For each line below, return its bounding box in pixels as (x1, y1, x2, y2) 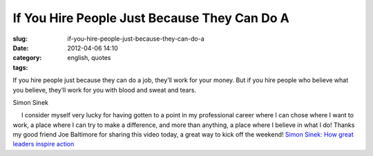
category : (12, 54, 42, 62)
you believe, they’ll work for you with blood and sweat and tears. (12, 86, 197, 94)
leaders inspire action (12, 140, 75, 148)
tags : (12, 63, 28, 72)
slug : (12, 35, 28, 43)
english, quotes (67, 54, 111, 62)
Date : (12, 43, 29, 52)
